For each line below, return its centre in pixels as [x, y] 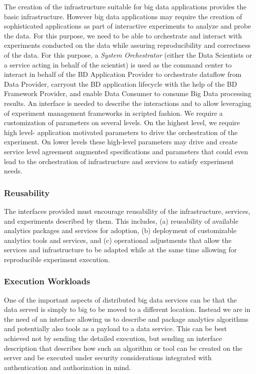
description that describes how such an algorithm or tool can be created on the [123, 348]
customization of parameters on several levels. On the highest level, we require [122, 122]
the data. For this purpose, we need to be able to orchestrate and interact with [123, 35]
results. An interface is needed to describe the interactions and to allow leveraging [128, 103]
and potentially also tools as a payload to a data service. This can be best [115, 328]
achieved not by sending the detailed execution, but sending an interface [113, 338]
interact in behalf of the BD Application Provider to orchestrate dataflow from [123, 74]
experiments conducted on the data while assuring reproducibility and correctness [127, 45]
